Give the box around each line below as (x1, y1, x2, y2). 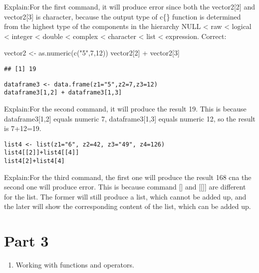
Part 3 (4, 230, 49, 251)
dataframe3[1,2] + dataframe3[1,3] (4, 89, 122, 96)
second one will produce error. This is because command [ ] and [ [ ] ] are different (4, 181, 246, 192)
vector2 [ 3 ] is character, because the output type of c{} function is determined (4, 11, 241, 21)
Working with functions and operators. (15, 259, 134, 270)
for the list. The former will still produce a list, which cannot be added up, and (4, 191, 247, 201)
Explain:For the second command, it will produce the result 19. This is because (4, 103, 247, 113)
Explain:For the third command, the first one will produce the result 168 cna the (4, 171, 252, 182)
